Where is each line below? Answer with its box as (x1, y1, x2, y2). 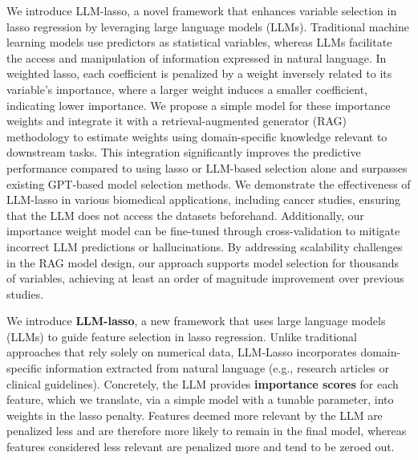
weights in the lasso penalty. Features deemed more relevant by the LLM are (6, 406, 383, 423)
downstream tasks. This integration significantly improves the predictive (6, 144, 361, 161)
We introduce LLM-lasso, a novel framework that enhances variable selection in (6, 2, 397, 18)
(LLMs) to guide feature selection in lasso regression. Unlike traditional (6, 328, 357, 344)
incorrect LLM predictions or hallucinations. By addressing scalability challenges (6, 238, 403, 254)
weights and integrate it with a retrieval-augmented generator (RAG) (6, 112, 347, 129)
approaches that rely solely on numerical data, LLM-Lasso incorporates (6, 344, 357, 360)
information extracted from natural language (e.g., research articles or (45, 360, 389, 377)
